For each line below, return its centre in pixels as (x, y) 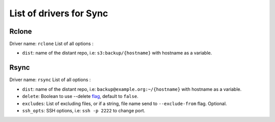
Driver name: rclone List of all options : (51, 44)
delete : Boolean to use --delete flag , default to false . (80, 96)
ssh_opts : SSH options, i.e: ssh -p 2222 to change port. (84, 110)
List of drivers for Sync (59, 13)
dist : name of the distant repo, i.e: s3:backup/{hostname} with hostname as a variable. (117, 53)
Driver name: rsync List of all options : (50, 80)
